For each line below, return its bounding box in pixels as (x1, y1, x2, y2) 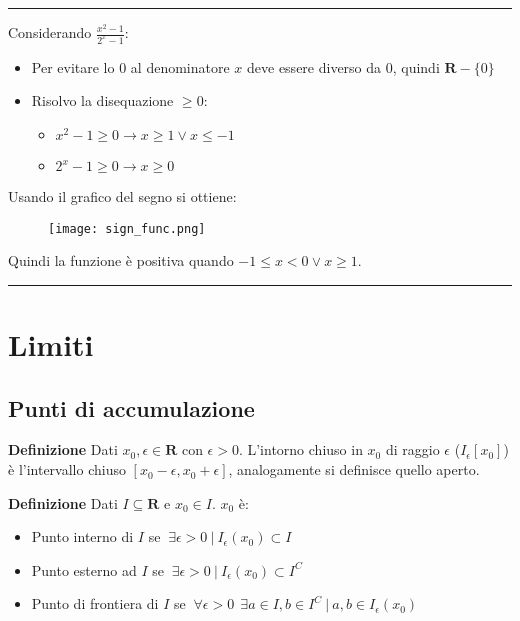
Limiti (8, 324, 94, 365)
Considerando (8, 22, 92, 42)
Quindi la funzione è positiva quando (8, 250, 234, 271)
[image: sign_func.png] (48, 221, 206, 236)
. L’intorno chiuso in (238, 439, 363, 460)
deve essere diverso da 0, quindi (247, 56, 440, 77)
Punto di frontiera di (31, 593, 159, 614)
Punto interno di (31, 526, 134, 547)
